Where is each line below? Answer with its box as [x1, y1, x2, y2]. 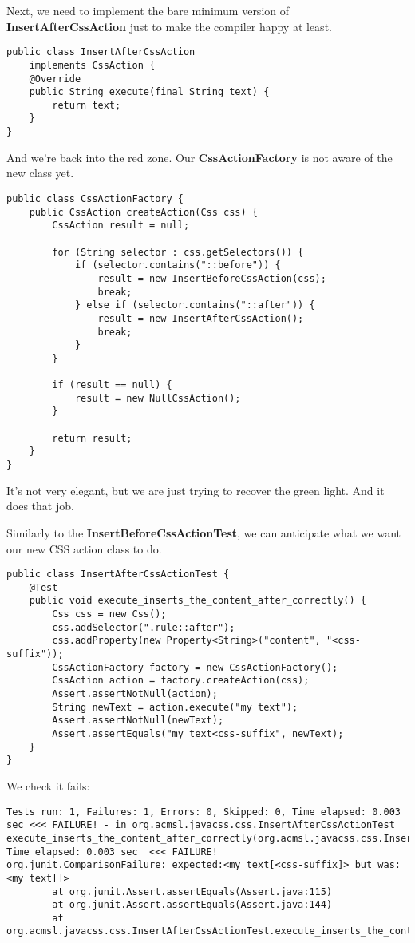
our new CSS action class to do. [6, 540, 162, 557]
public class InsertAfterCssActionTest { [6, 569, 230, 580]
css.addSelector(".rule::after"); [52, 621, 235, 633]
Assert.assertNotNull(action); [52, 688, 218, 700]
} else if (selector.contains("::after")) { [74, 299, 315, 311]
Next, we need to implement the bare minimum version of [6, 2, 290, 18]
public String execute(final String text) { [29, 86, 270, 98]
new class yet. [6, 164, 74, 181]
